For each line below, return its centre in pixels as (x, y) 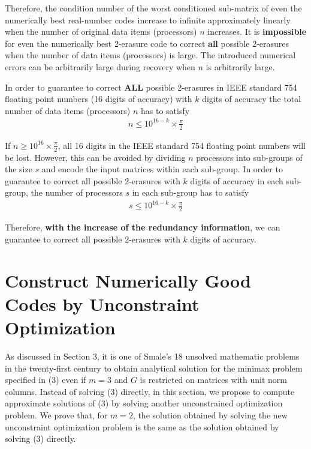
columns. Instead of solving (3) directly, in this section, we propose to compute (150, 391)
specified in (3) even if (46, 380)
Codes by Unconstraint (102, 303)
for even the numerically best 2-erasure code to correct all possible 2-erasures (147, 43)
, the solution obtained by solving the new (210, 414)
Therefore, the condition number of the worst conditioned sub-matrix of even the (153, 8)
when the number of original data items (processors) (101, 32)
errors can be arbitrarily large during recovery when (100, 66)
